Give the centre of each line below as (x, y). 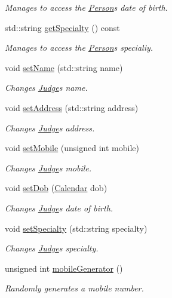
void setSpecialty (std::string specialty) (76, 228)
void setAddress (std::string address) (72, 107)
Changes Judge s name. (46, 87)
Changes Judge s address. (50, 128)
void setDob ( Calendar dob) (56, 188)
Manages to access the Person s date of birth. (86, 7)
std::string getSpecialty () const (62, 27)
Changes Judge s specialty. (52, 248)
